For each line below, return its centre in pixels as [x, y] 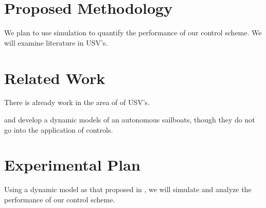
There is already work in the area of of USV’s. [77, 102]
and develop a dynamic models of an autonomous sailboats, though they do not [130, 120]
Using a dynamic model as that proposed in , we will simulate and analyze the [128, 189]
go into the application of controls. [59, 129]
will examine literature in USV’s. [56, 42]
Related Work [55, 78]
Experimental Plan [72, 165]
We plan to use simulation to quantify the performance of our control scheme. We [133, 33]
